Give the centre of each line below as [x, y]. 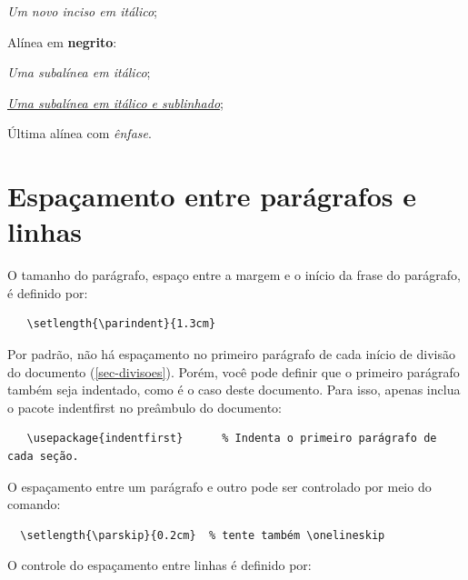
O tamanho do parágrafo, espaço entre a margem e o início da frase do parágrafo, [234, 275]
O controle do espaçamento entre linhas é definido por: [159, 565]
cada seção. [43, 457]
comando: [34, 504]
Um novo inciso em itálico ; [82, 11]
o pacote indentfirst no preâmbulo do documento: [144, 407]
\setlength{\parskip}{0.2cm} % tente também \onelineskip [203, 535]
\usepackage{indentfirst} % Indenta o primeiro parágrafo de [232, 439]
